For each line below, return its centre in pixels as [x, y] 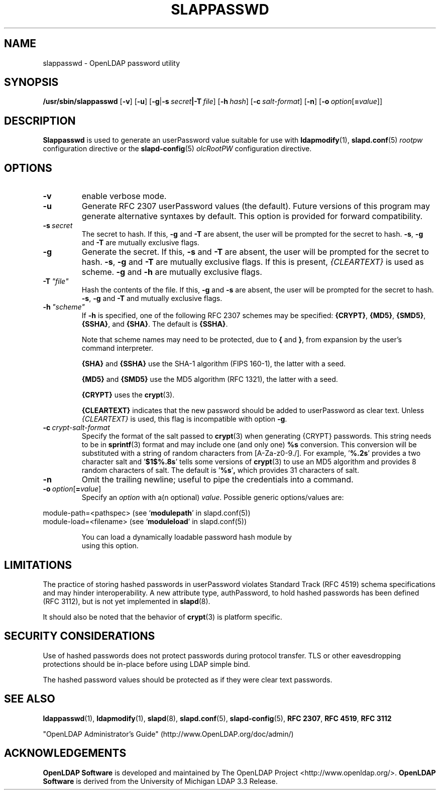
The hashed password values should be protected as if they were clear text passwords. [188, 679]
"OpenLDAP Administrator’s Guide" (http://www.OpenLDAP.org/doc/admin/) [168, 734]
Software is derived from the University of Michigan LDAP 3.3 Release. [160, 781]
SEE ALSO [30, 699]
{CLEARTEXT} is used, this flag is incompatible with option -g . [184, 419]
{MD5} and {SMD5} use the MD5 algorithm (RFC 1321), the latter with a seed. [210, 379]
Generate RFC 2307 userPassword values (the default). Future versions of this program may [256, 206]
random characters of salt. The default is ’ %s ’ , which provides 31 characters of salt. [220, 470]
